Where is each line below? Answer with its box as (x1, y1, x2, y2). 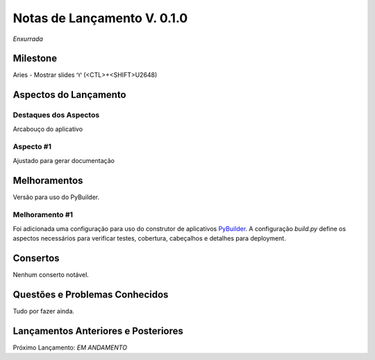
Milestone (12, 53, 58, 65)
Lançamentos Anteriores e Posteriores (12, 325, 184, 336)
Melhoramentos (12, 174, 83, 187)
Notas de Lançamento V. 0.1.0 (12, 10, 188, 26)
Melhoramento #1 (12, 210, 73, 220)
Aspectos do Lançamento (12, 89, 126, 101)
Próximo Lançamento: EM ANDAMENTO (12, 343, 128, 352)
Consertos (12, 252, 60, 264)
